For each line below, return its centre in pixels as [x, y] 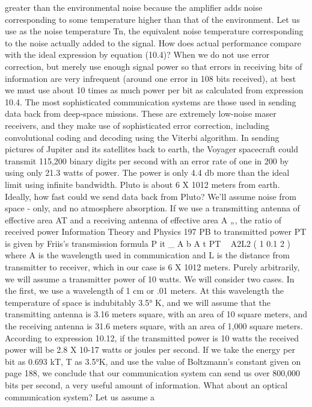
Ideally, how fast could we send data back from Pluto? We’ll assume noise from [151, 196]
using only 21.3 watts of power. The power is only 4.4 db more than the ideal [147, 172]
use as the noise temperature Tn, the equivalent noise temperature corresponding [154, 31]
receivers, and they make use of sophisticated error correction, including [137, 125]
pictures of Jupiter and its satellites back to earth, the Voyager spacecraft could [152, 149]
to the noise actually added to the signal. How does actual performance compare [153, 42]
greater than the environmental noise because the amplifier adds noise [134, 7]
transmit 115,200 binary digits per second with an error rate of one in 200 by [147, 160]
